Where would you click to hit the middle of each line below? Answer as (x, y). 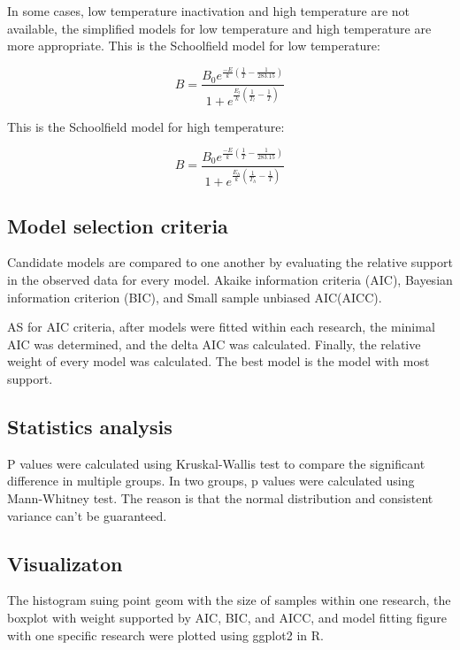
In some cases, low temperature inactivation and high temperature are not (209, 11)
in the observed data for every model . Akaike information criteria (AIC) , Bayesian (230, 279)
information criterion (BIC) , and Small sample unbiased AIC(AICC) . (195, 297)
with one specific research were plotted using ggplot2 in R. (165, 635)
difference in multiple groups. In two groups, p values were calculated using (211, 481)
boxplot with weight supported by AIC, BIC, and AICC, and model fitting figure (227, 617)
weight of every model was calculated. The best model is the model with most (218, 361)
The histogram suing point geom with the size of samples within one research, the (229, 600)
